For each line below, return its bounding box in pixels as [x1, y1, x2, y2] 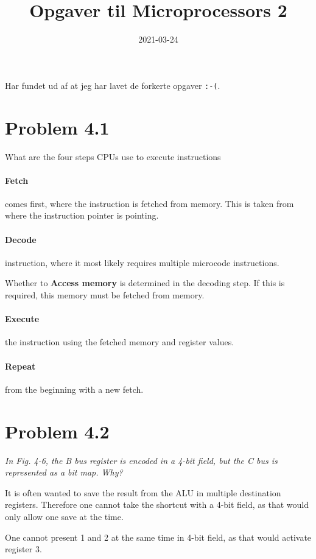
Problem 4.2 [5, 418, 110, 443]
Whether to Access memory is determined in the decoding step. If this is [5, 276, 285, 289]
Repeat [5, 359, 36, 372]
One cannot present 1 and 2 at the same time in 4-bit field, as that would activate [5, 530, 312, 543]
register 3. [5, 543, 42, 555]
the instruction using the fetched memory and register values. [5, 336, 234, 348]
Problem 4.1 [5, 114, 110, 139]
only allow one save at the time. [5, 510, 124, 522]
